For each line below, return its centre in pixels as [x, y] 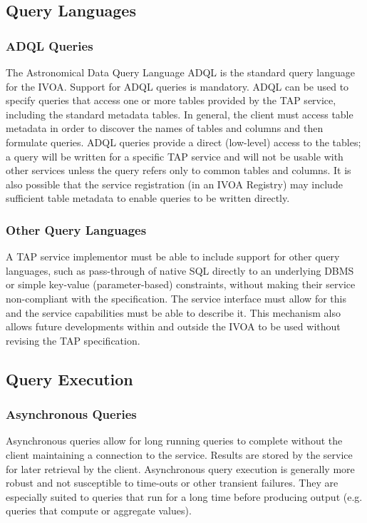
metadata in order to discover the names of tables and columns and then [165, 128]
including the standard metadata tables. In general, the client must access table [180, 114]
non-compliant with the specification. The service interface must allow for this [176, 298]
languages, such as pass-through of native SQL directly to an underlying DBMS [180, 270]
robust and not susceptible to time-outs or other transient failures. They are [172, 483]
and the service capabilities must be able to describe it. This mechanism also [173, 312]
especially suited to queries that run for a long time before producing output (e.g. [184, 496]
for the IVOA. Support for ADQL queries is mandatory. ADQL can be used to [177, 86]
